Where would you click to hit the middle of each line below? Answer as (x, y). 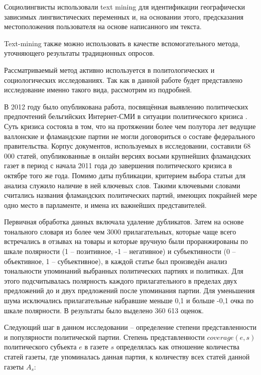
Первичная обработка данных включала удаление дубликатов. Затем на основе (124, 222)
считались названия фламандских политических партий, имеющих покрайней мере (130, 195)
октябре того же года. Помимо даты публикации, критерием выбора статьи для (125, 175)
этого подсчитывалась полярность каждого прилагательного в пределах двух (121, 280)
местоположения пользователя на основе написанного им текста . (103, 26)
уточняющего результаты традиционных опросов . (79, 53)
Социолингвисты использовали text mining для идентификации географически (124, 7)
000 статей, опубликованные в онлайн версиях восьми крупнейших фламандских (127, 155)
